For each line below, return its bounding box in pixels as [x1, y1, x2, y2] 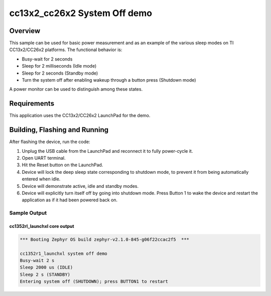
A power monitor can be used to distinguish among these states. [9, 86, 143, 92]
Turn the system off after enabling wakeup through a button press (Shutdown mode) [22, 77, 196, 83]
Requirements [9, 99, 55, 108]
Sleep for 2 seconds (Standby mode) [22, 70, 98, 76]
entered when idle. [22, 176, 61, 182]
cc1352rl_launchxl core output [9, 223, 75, 229]
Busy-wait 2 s [20, 258, 55, 263]
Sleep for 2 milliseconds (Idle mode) [22, 63, 97, 69]
